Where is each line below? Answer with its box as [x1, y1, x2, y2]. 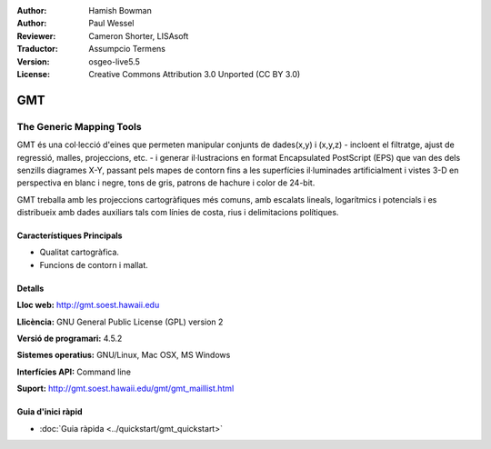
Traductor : [16, 44, 58, 55]
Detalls [16, 283, 45, 294]
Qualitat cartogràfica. [39, 246, 120, 258]
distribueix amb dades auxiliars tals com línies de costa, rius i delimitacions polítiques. [16, 207, 339, 218]
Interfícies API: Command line [16, 366, 132, 377]
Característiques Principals [16, 230, 123, 241]
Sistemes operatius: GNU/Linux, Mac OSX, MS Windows [16, 350, 231, 361]
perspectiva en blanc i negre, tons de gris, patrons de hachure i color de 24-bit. [16, 177, 316, 188]
